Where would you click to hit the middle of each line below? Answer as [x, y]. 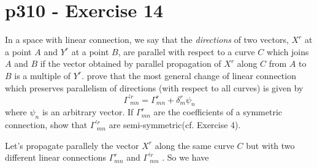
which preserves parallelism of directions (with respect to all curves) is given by [154, 87]
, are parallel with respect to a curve [186, 51]
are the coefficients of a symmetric [218, 112]
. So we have [185, 157]
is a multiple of [43, 75]
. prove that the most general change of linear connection [189, 75]
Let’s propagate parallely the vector [72, 145]
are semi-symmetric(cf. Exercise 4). [175, 125]
